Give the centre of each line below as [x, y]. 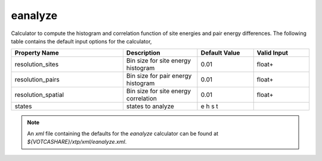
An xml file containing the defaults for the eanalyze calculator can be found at [123, 133]
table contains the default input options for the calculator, [81, 41]
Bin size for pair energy [159, 76]
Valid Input [273, 53]
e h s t [210, 106]
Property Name [37, 53]
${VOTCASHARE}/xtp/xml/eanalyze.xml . [77, 142]
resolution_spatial [39, 95]
